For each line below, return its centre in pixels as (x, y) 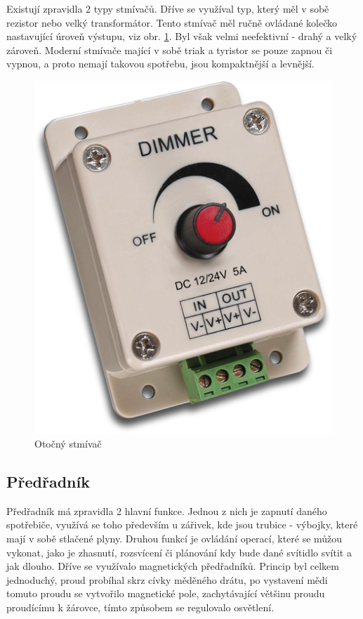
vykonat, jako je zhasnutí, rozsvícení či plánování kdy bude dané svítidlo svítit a (179, 552)
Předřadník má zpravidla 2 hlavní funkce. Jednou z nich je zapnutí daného (167, 510)
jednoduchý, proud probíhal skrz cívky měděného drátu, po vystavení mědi (167, 579)
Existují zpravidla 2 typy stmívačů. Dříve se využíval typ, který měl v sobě (168, 8)
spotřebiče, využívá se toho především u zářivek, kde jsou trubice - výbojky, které (182, 524)
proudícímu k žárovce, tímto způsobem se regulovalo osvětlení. (140, 607)
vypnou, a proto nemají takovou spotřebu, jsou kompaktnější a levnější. (160, 64)
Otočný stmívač (68, 444)
